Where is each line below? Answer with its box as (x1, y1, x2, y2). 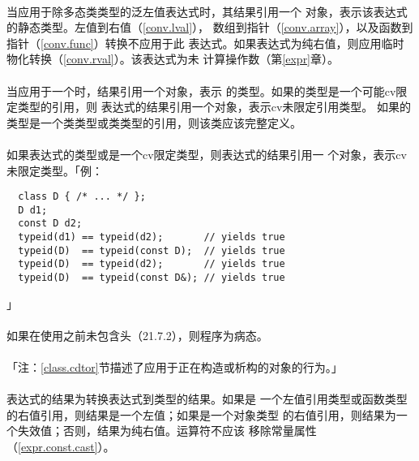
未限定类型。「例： (6, 162, 103, 179)
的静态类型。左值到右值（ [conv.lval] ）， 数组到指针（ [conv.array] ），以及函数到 (6, 19, 413, 36)
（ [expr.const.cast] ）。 (6, 438, 115, 455)
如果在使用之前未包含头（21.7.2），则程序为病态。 (6, 326, 268, 343)
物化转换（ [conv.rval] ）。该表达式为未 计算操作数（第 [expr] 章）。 (6, 50, 340, 67)
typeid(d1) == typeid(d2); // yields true (18, 231, 285, 243)
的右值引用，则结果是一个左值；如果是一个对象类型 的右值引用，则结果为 (6, 406, 396, 423)
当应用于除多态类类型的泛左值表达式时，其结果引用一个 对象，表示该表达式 (6, 2, 408, 19)
